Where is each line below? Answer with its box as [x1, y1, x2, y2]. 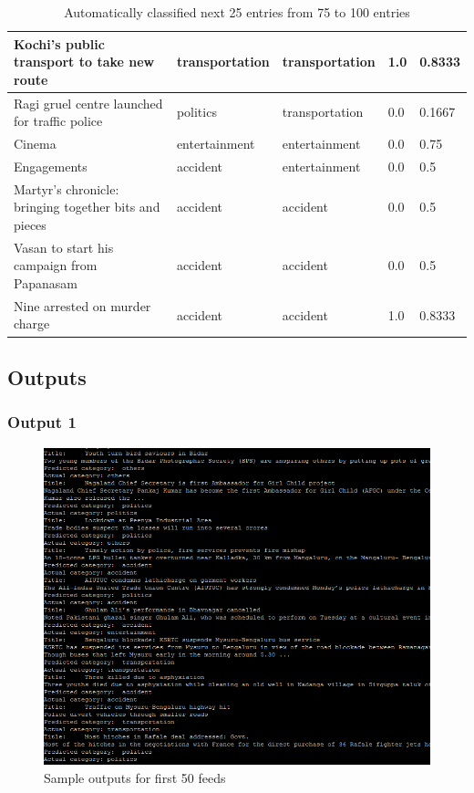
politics [176, 102, 217, 121]
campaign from [14, 256, 98, 275]
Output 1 [7, 411, 77, 433]
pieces [14, 214, 46, 234]
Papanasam [14, 273, 77, 292]
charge [14, 314, 50, 333]
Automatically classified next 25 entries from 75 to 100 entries [64, 3, 410, 21]
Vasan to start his [14, 237, 114, 256]
